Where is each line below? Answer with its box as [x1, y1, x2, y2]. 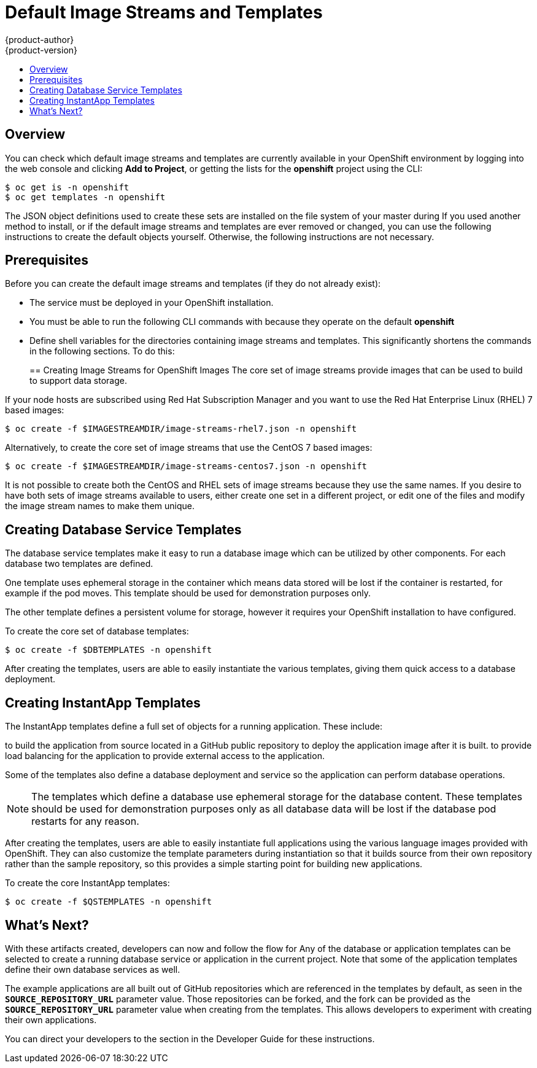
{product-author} [5, 34, 74, 45]
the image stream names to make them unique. [5, 501, 195, 512]
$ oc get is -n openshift [5, 182, 129, 192]
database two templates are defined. [5, 558, 153, 569]
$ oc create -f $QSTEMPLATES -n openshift [5, 897, 212, 907]
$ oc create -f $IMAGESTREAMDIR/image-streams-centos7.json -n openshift [5, 461, 368, 472]
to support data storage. [29, 375, 128, 386]
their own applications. [5, 1014, 97, 1025]
